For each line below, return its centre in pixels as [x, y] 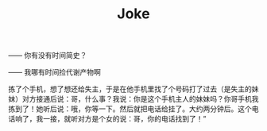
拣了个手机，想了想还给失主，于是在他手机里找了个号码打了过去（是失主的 [130, 89]
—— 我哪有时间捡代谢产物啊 [54, 72]
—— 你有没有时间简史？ [48, 56]
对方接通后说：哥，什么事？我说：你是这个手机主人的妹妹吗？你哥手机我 [140, 99]
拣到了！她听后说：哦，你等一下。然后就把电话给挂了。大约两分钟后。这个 [130, 109]
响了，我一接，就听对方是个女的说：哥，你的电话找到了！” [110, 119]
